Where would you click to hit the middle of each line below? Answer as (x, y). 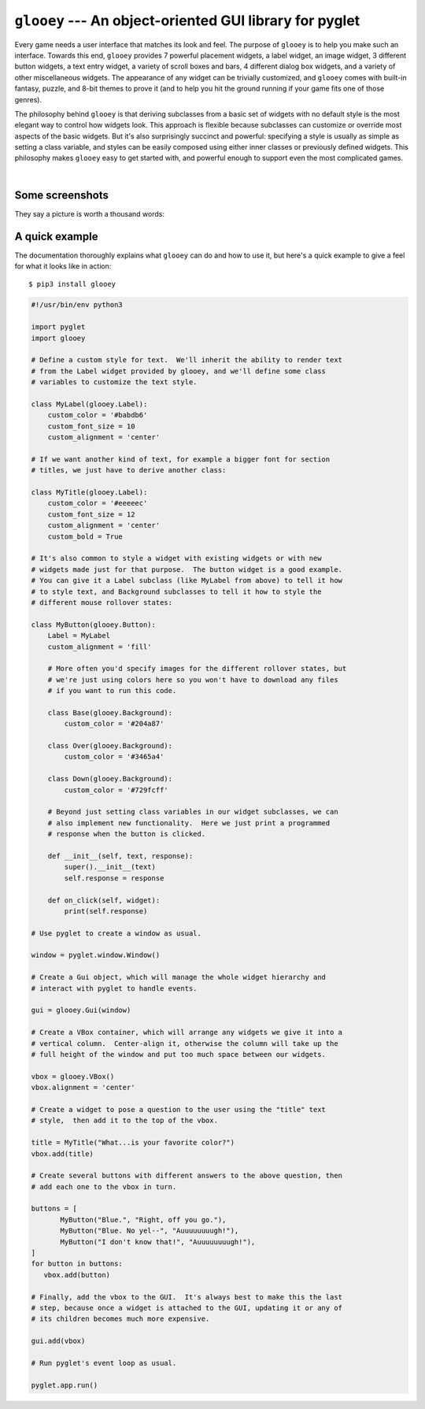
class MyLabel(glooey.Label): (89, 404)
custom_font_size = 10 (91, 426)
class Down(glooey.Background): (110, 779)
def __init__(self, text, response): (120, 856)
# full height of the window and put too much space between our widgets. (179, 1054)
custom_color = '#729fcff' (116, 790)
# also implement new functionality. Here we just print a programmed (189, 823)
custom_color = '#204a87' (114, 724)
